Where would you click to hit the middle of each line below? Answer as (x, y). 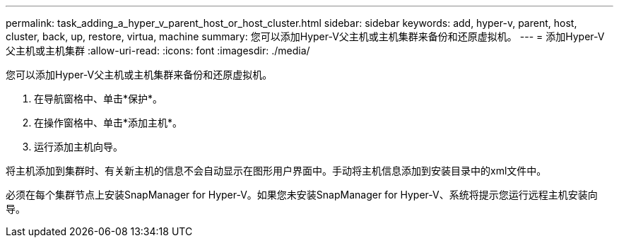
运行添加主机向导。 (78, 147)
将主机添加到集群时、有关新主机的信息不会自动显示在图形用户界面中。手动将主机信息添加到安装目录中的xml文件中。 (276, 171)
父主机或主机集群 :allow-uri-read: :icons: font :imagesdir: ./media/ (158, 51)
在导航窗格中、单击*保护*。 (99, 99)
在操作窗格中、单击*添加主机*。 (108, 123)
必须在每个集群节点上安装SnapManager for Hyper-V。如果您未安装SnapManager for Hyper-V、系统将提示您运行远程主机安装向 (302, 195)
